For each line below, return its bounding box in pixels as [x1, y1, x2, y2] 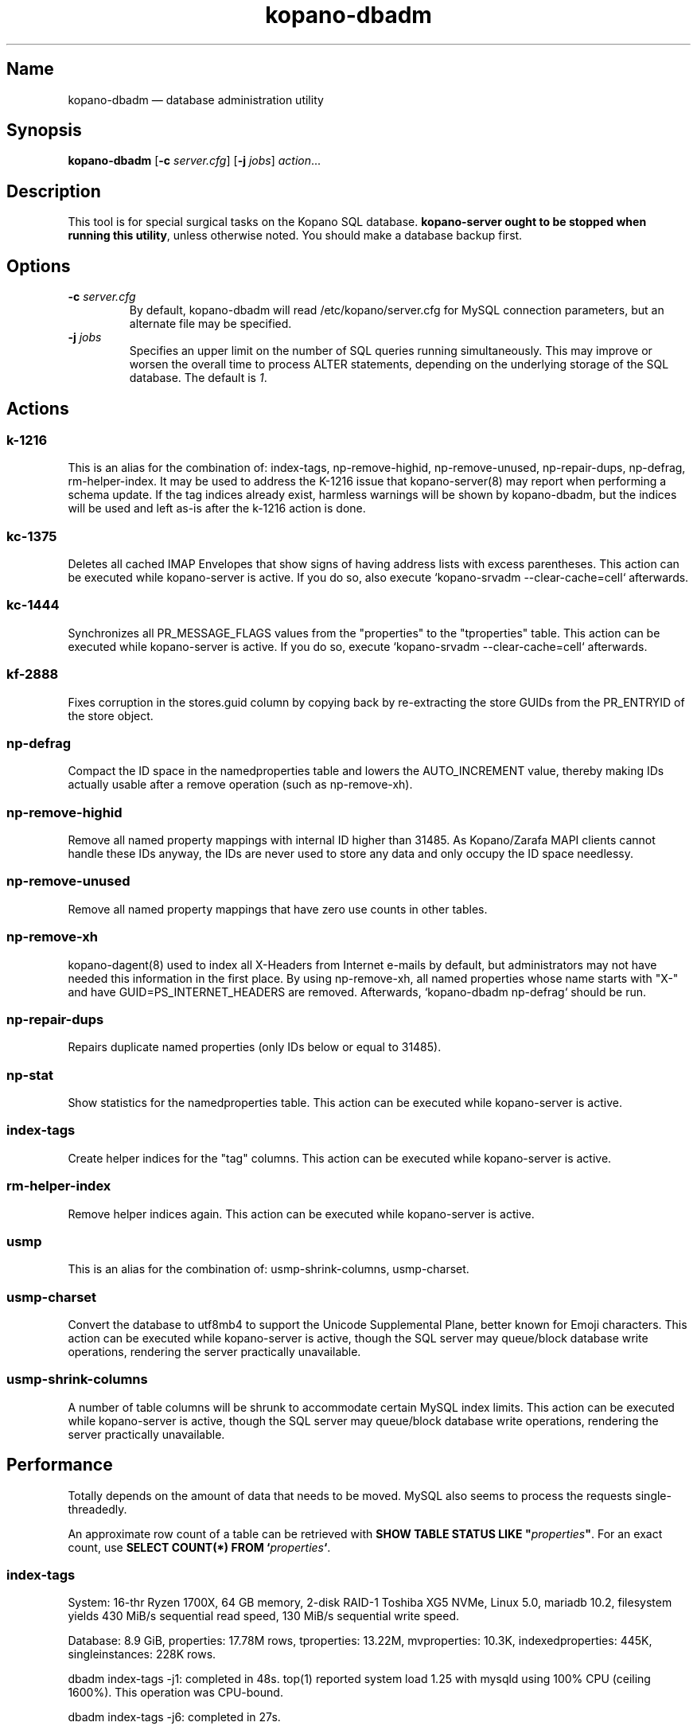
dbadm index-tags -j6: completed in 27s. [68, 1710, 281, 1724]
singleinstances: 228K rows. [68, 1647, 216, 1662]
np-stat [6, 1066, 53, 1083]
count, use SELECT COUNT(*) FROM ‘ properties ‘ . [68, 1540, 331, 1554]
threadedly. [68, 1502, 127, 1516]
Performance [6, 1455, 113, 1475]
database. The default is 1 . [129, 371, 267, 385]
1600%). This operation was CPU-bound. [68, 1685, 283, 1700]
